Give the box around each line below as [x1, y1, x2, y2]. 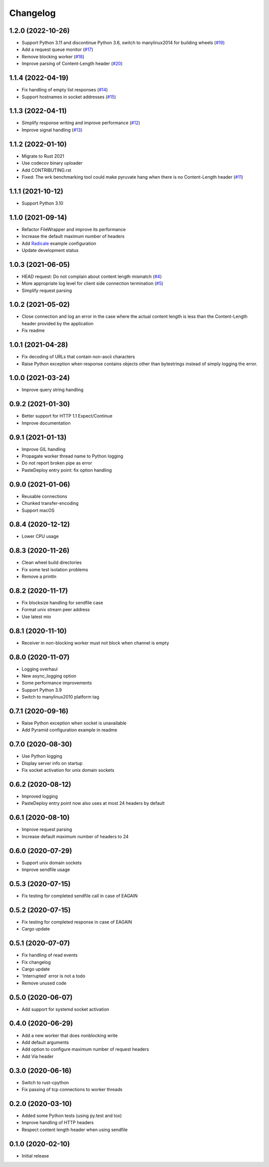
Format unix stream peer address [21, 607, 90, 613]
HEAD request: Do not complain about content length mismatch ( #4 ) [21, 273, 162, 279]
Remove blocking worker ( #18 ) [21, 53, 85, 59]
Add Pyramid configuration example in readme [21, 727, 118, 733]
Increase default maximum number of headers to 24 [21, 833, 129, 839]
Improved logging [21, 793, 58, 799]
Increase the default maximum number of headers [21, 233, 125, 239]
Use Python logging [21, 753, 62, 759]
